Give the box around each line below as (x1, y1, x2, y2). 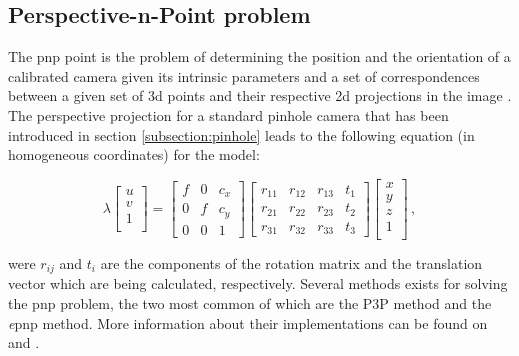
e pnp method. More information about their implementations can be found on (8, 312, 488, 333)
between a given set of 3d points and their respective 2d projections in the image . (8, 85, 512, 106)
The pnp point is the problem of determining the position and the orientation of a (8, 46, 511, 67)
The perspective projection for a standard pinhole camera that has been (8, 104, 449, 125)
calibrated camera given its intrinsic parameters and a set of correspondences (8, 65, 480, 86)
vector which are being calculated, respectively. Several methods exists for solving (8, 273, 508, 294)
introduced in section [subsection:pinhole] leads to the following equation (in (8, 124, 475, 145)
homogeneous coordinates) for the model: (8, 144, 260, 165)
